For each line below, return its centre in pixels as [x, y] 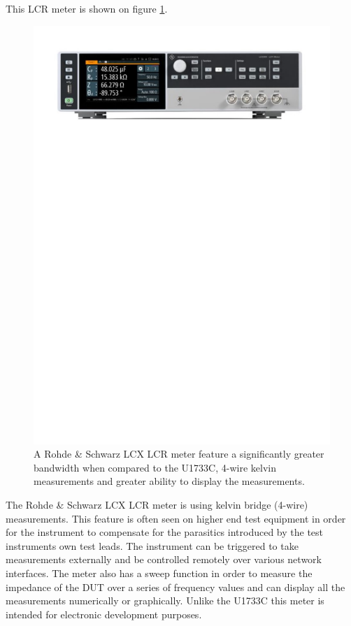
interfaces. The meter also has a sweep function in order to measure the [159, 573]
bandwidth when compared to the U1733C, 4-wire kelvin [155, 467]
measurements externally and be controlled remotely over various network [164, 559]
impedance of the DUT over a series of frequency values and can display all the [175, 587]
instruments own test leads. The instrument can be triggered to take [152, 545]
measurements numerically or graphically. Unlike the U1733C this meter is [165, 600]
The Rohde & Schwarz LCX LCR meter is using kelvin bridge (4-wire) [157, 505]
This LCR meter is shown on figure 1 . [87, 8]
